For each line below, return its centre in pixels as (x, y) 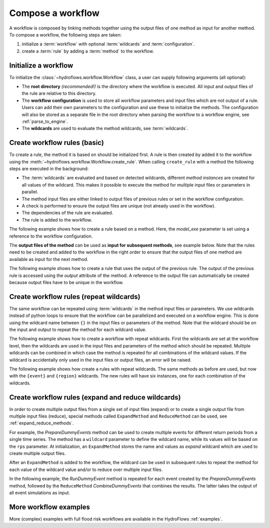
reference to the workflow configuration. (51, 236)
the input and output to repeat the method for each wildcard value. (78, 329)
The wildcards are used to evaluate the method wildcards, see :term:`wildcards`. (105, 128)
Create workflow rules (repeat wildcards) (75, 297)
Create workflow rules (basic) (57, 143)
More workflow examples (49, 507)
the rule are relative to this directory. (59, 93)
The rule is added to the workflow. (57, 219)
